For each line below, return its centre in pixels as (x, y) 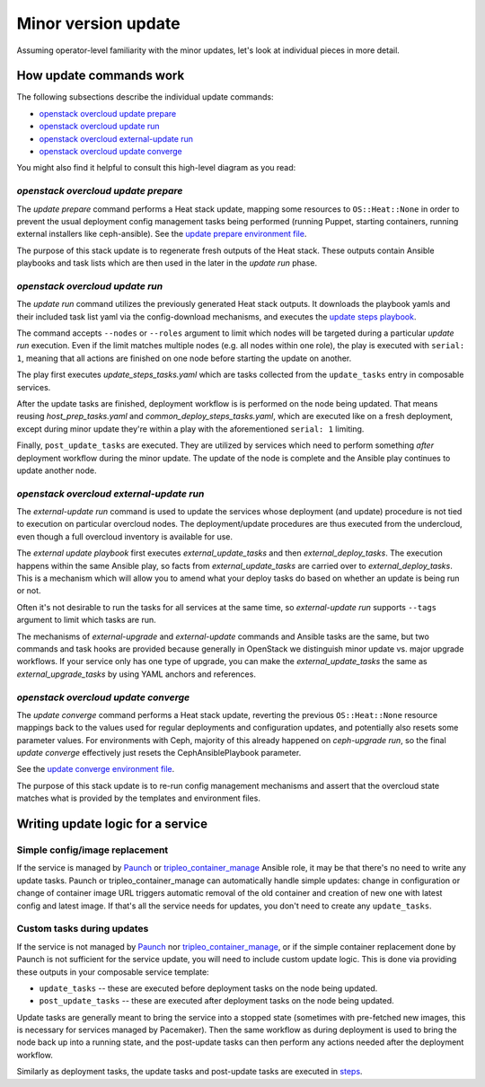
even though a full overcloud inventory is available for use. (125, 536)
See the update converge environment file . (96, 769)
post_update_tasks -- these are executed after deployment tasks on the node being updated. (216, 1001)
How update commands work (101, 76)
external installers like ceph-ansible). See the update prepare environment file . (162, 234)
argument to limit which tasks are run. (86, 620)
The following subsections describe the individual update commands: (145, 97)
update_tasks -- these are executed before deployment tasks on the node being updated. (208, 988)
